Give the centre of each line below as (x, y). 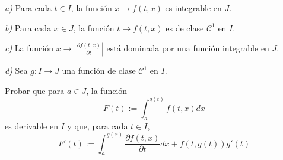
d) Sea (16, 71)
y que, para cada (98, 125)
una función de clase (99, 71)
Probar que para (35, 90)
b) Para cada (28, 27)
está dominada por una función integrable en (188, 48)
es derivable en (31, 125)
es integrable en (193, 8)
